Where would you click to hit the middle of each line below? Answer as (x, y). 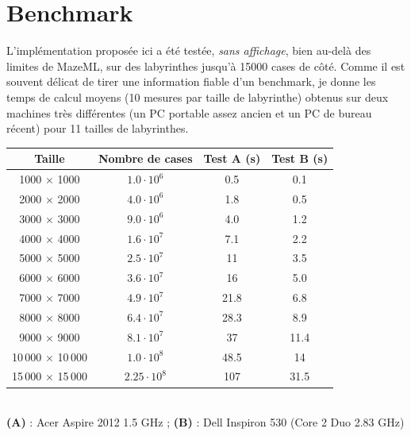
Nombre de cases (145, 158)
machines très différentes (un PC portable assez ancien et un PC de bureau (189, 112)
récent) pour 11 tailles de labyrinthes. (98, 128)
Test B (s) (300, 158)
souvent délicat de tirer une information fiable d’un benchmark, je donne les (191, 81)
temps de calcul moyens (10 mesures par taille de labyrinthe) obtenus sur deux (198, 96)
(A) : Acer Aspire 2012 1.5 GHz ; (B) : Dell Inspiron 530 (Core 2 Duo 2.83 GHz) (205, 422)
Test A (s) (232, 158)
